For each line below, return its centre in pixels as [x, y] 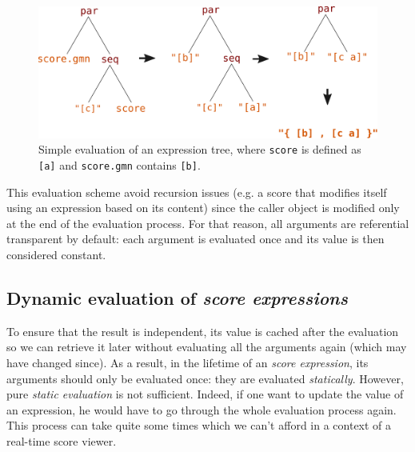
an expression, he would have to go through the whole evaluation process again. [202, 409]
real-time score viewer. [62, 441]
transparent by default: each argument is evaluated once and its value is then [196, 239]
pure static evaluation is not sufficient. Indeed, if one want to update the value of [205, 394]
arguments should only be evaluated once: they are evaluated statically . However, [205, 378]
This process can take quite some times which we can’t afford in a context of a [199, 425]
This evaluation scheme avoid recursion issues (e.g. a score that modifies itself [197, 192]
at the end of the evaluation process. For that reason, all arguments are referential [208, 223]
